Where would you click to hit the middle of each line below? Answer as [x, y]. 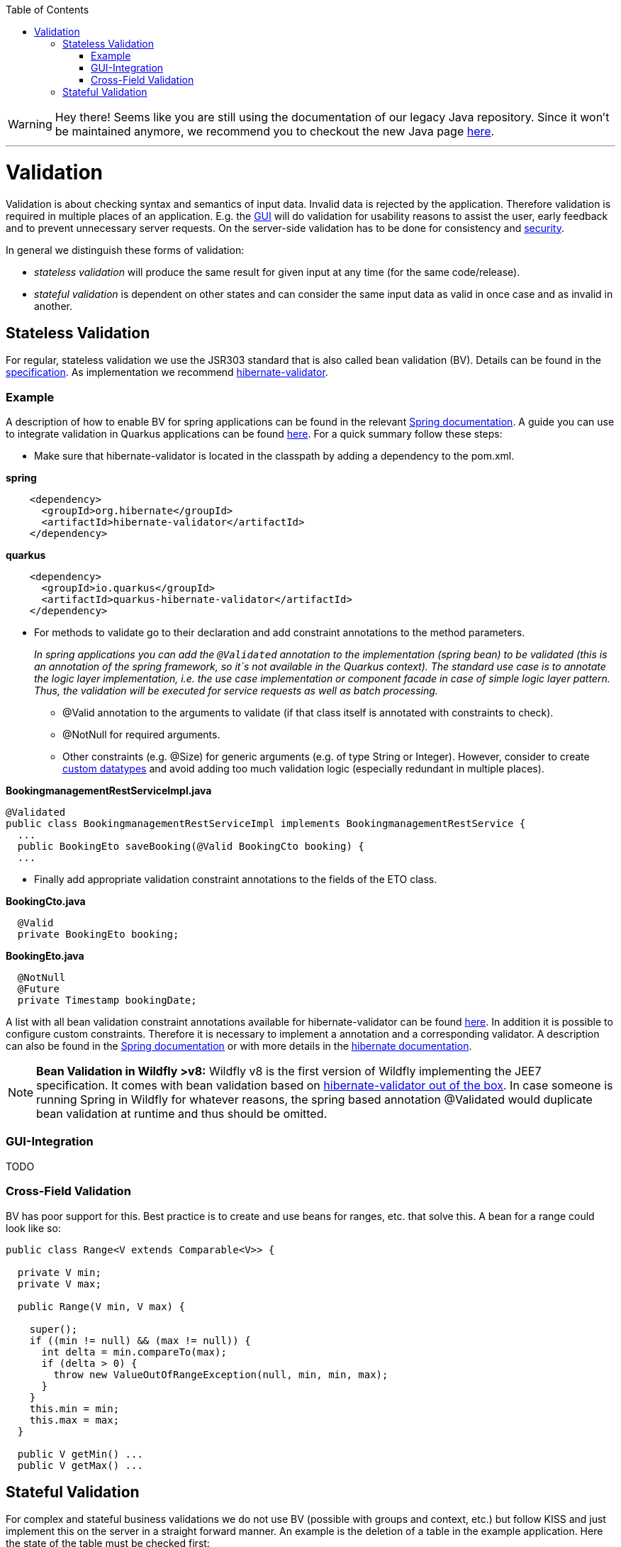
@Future [38, 989]
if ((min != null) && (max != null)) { [140, 1340]
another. [53, 306]
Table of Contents [47, 10]
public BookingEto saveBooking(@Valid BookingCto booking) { [191, 847]
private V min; [59, 1272]
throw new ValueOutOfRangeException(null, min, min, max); [221, 1374]
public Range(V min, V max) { [101, 1306]
